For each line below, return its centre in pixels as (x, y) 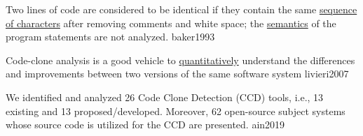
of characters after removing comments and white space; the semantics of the (171, 23)
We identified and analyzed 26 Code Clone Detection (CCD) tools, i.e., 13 (165, 97)
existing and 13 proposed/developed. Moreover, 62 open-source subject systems (176, 111)
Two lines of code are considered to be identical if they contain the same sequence (181, 9)
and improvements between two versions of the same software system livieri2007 (177, 74)
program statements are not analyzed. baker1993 (110, 37)
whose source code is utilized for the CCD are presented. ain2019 (145, 124)
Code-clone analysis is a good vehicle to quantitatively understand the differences (180, 60)
